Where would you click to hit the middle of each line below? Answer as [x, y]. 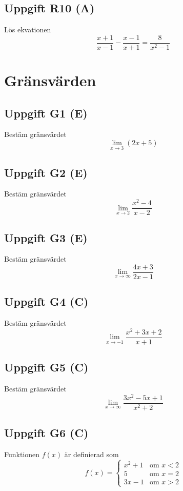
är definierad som [91, 454]
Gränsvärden [50, 80]
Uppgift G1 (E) [46, 113]
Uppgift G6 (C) [46, 433]
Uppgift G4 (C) [46, 301]
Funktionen [22, 454]
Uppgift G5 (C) [46, 367]
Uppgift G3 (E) [46, 237]
